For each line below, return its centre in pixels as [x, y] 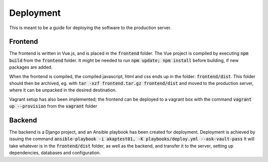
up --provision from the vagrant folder [53, 106]
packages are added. [31, 67]
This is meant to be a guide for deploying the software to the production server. [90, 28]
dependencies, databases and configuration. [55, 153]
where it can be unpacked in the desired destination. [63, 90]
